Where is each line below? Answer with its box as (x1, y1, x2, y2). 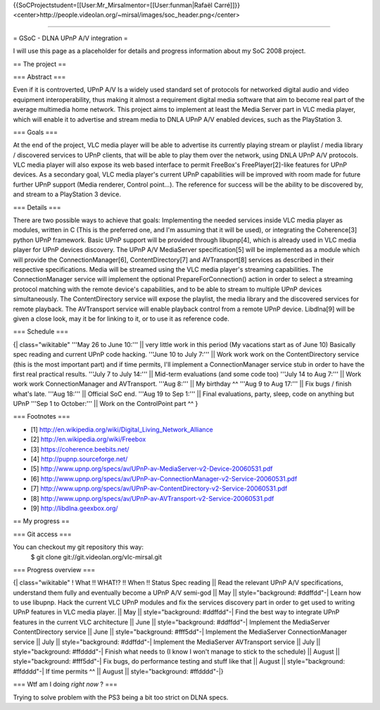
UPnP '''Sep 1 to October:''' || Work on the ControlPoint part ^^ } (13, 400, 198, 408)
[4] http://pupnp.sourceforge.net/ (30, 455, 128, 464)
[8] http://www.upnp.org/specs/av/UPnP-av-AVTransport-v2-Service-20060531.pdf (30, 494, 274, 502)
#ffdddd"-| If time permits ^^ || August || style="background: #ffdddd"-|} (13, 667, 224, 676)
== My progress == (13, 517, 70, 526)
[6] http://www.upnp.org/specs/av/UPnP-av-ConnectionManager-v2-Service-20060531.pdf (30, 474, 298, 483)
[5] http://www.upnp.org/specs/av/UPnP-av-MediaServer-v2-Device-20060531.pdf (30, 464, 274, 473)
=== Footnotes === (13, 412, 70, 421)
